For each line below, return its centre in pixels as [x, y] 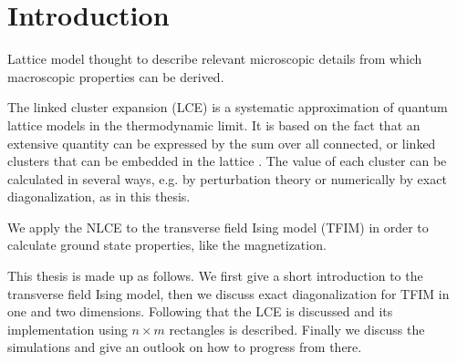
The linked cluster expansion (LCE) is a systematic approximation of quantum [228, 107]
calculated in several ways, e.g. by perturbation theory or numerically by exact [227, 178]
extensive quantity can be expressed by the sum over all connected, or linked [222, 143]
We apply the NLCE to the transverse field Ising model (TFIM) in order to [218, 227]
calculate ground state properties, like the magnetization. [167, 245]
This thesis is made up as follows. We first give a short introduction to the [215, 276]
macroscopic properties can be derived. [116, 76]
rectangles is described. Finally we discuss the [297, 329]
